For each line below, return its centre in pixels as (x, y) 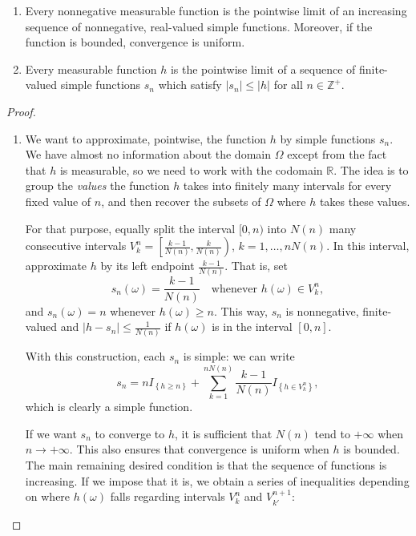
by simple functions (328, 138)
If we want (51, 433)
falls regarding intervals (168, 496)
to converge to (130, 433)
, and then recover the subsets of (181, 201)
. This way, (241, 310)
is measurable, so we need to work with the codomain (191, 169)
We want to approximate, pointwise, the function (146, 138)
